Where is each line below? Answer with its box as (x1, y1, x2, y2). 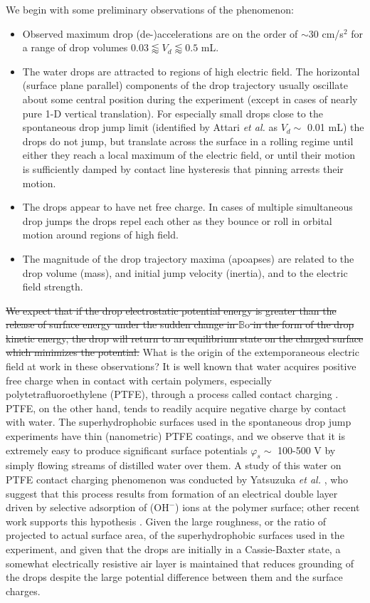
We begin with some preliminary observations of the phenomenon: (6, 2, 294, 16)
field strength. (22, 279, 83, 294)
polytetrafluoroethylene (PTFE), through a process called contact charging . (6, 387, 339, 402)
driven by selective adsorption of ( (6, 500, 154, 515)
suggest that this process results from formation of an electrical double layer (6, 486, 338, 500)
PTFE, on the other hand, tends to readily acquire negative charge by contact (6, 400, 347, 415)
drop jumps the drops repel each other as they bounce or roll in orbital (22, 213, 332, 228)
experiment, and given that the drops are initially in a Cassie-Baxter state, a (6, 541, 341, 556)
